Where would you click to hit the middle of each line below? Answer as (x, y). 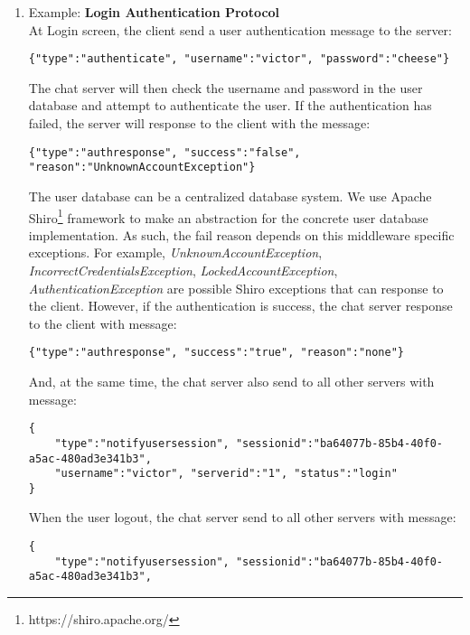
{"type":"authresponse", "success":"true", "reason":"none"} (216, 353)
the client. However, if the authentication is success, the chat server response (240, 306)
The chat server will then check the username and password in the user (226, 87)
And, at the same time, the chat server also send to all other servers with (231, 381)
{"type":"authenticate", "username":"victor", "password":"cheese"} (239, 59)
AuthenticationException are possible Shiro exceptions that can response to (236, 288)
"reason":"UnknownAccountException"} (142, 168)
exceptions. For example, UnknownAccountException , (175, 252)
